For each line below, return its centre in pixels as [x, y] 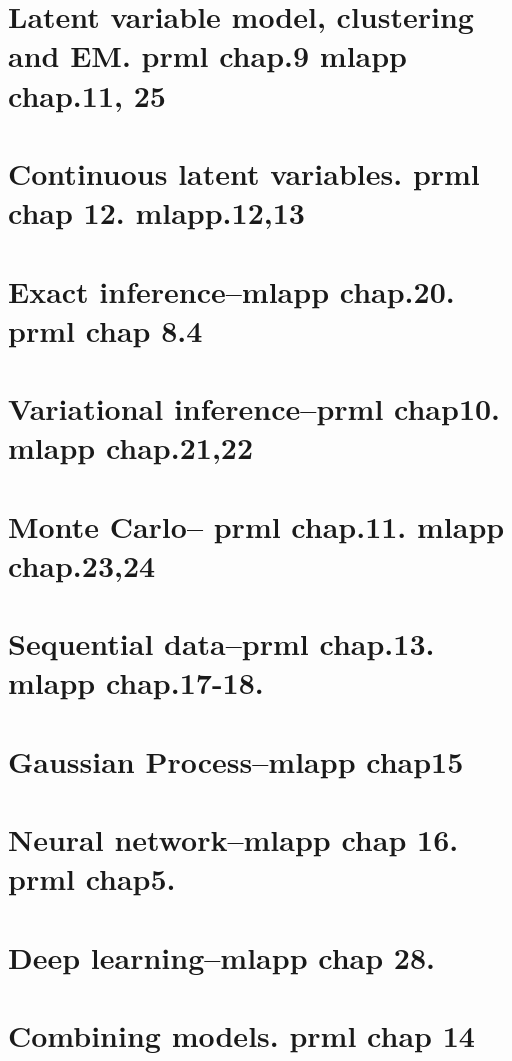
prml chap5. [92, 878]
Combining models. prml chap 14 [241, 1035]
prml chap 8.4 [105, 329]
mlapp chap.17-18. [136, 682]
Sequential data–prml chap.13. [221, 643]
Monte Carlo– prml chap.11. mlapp [256, 525]
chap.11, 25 [87, 94]
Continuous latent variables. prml [244, 172]
